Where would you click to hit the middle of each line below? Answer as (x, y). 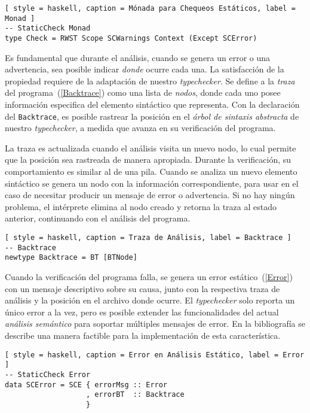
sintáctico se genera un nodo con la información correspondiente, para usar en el (152, 183)
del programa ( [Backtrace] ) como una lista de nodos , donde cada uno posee (143, 92)
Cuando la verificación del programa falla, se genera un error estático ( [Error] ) (149, 276)
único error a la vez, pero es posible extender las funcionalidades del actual (142, 312)
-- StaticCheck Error (48, 374)
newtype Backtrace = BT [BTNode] (71, 258)
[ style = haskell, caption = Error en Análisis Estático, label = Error (155, 355)
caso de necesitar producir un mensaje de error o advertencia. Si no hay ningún (150, 195)
